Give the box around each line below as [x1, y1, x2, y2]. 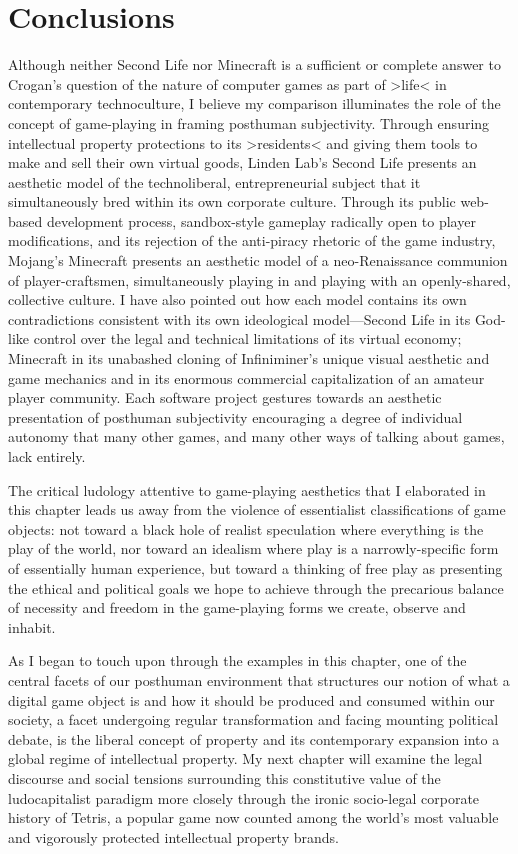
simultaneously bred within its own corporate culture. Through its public [8, 191, 456, 212]
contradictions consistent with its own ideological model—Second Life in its [8, 308, 471, 329]
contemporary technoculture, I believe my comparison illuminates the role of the [8, 93, 501, 114]
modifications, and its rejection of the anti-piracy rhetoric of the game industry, [8, 230, 496, 251]
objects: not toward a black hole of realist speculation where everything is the [8, 518, 484, 539]
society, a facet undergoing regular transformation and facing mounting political [8, 709, 499, 730]
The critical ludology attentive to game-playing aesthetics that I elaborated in [8, 479, 486, 500]
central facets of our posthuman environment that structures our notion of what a [8, 669, 510, 690]
